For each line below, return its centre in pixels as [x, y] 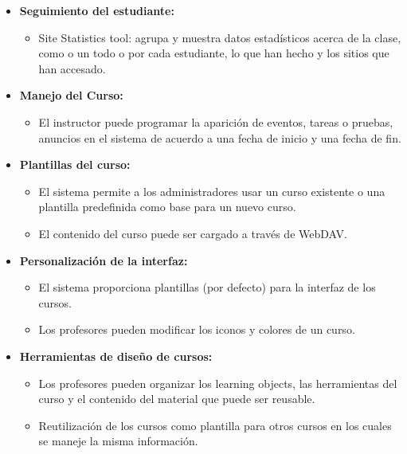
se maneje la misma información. [118, 441]
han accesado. [72, 68]
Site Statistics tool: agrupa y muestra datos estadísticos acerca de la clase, [220, 37]
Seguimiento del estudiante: [97, 10]
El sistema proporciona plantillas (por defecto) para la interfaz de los [207, 287]
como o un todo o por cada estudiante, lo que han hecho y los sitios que [214, 53]
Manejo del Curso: [71, 95]
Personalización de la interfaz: [104, 260]
